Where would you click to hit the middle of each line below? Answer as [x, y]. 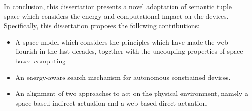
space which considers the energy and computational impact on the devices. [116, 16]
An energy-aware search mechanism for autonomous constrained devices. [123, 77]
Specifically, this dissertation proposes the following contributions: [102, 25]
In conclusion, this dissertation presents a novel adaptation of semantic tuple [118, 6]
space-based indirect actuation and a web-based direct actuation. [112, 103]
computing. [51, 60]
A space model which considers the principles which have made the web [122, 41]
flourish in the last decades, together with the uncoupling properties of [120, 51]
